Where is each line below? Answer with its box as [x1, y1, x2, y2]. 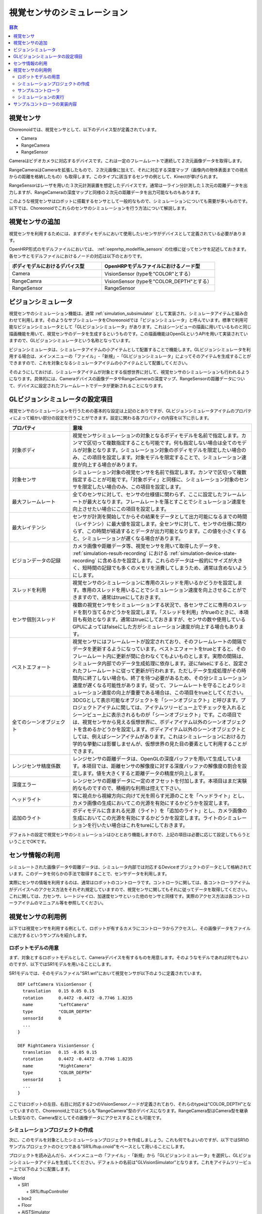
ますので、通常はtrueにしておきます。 [77, 594, 164, 601]
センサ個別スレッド [12, 616, 56, 623]
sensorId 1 [22, 1077, 62, 1082]
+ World [9, 1175, 25, 1181]
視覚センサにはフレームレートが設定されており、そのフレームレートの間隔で [72, 639, 247, 645]
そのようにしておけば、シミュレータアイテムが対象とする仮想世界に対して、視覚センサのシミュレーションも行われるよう [9, 369, 250, 375]
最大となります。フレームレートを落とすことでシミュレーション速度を [87, 498, 246, 505]
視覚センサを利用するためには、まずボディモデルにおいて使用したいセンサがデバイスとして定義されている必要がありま [9, 231, 246, 236]
